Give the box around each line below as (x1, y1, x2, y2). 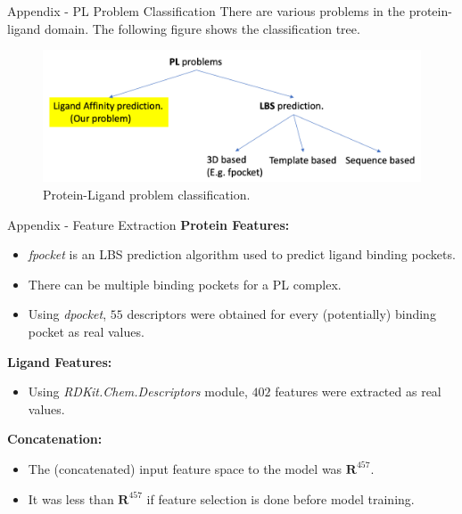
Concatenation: (7, 429, 103, 448)
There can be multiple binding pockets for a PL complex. (28, 274, 342, 293)
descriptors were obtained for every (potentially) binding (127, 305, 436, 323)
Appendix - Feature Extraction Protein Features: (7, 215, 290, 233)
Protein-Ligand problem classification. (43, 185, 251, 204)
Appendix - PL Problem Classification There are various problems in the (7, 2, 405, 20)
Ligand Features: (7, 352, 112, 371)
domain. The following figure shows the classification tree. (45, 19, 360, 37)
